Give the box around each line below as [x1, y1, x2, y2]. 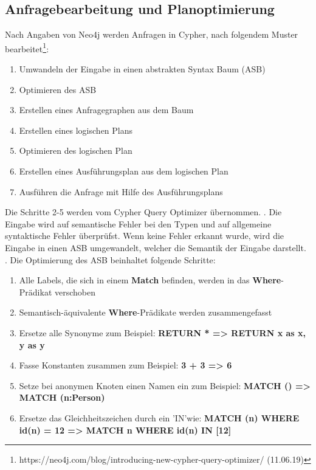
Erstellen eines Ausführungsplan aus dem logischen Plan [19, 165, 228, 178]
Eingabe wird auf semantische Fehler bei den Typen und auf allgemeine [5, 217, 272, 230]
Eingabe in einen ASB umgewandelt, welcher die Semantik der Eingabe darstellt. [5, 241, 306, 254]
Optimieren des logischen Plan [19, 144, 132, 157]
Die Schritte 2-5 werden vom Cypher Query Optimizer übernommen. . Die [5, 206, 282, 218]
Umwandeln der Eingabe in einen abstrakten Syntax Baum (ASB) [19, 63, 266, 75]
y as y [19, 338, 45, 351]
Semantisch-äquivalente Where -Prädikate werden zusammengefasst [19, 306, 272, 319]
